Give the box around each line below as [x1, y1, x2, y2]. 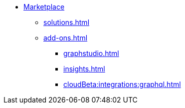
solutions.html [43, 18, 90, 26]
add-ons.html [43, 33, 88, 42]
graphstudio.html [63, 49, 119, 57]
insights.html [63, 64, 105, 73]
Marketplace [23, 2, 65, 11]
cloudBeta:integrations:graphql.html [63, 80, 181, 88]
